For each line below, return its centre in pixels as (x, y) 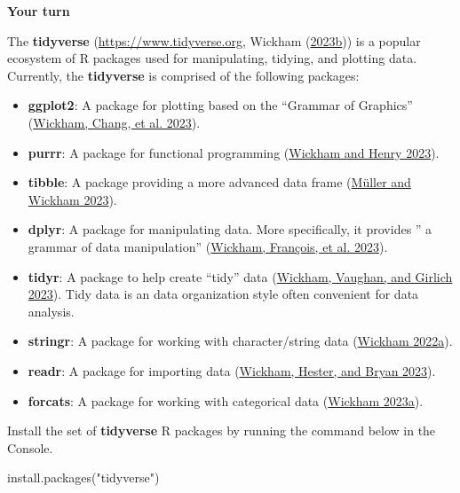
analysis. (51, 311)
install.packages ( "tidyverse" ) (83, 477)
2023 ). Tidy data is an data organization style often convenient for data (223, 294)
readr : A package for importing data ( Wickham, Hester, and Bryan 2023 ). (232, 370)
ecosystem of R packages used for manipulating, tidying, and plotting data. (212, 58)
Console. (30, 447)
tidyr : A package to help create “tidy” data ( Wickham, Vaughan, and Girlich (240, 276)
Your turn (39, 11)
